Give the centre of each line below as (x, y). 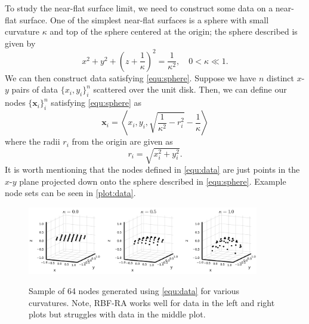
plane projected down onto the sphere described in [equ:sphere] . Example (153, 181)
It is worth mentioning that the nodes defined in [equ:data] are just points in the (152, 169)
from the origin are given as (122, 141)
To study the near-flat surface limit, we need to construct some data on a (139, 8)
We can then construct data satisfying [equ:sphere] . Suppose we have (131, 77)
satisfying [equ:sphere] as (96, 103)
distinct (280, 77)
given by (20, 43)
